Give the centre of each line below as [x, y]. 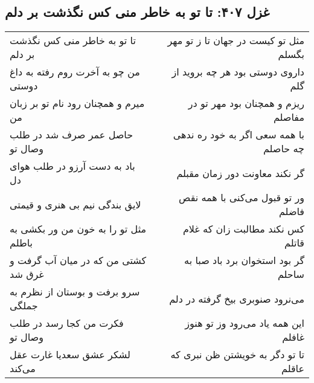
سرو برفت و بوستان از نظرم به [75, 292]
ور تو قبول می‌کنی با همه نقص [242, 198]
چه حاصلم [284, 149]
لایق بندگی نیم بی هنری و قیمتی [75, 204]
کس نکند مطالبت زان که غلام [243, 229]
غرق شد [27, 274]
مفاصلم [289, 117]
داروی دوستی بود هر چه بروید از [238, 72]
